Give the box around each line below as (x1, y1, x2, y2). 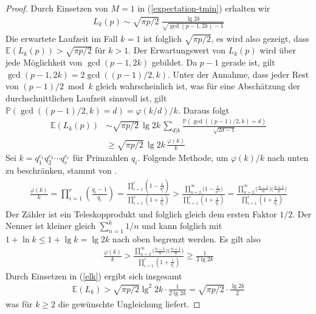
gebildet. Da (151, 56, 197, 69)
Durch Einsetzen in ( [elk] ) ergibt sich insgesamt (5, 269, 182, 282)
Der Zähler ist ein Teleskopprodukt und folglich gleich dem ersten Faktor (5, 207, 277, 220)
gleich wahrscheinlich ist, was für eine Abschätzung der (95, 80, 300, 92)
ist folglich (143, 32, 182, 44)
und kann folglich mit (142, 219, 222, 232)
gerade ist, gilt (221, 56, 275, 69)
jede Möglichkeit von (5, 56, 83, 69)
